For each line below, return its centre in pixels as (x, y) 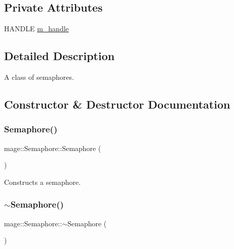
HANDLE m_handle (36, 29)
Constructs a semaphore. (43, 182)
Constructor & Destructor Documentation (117, 104)
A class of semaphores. (39, 77)
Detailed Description (60, 56)
